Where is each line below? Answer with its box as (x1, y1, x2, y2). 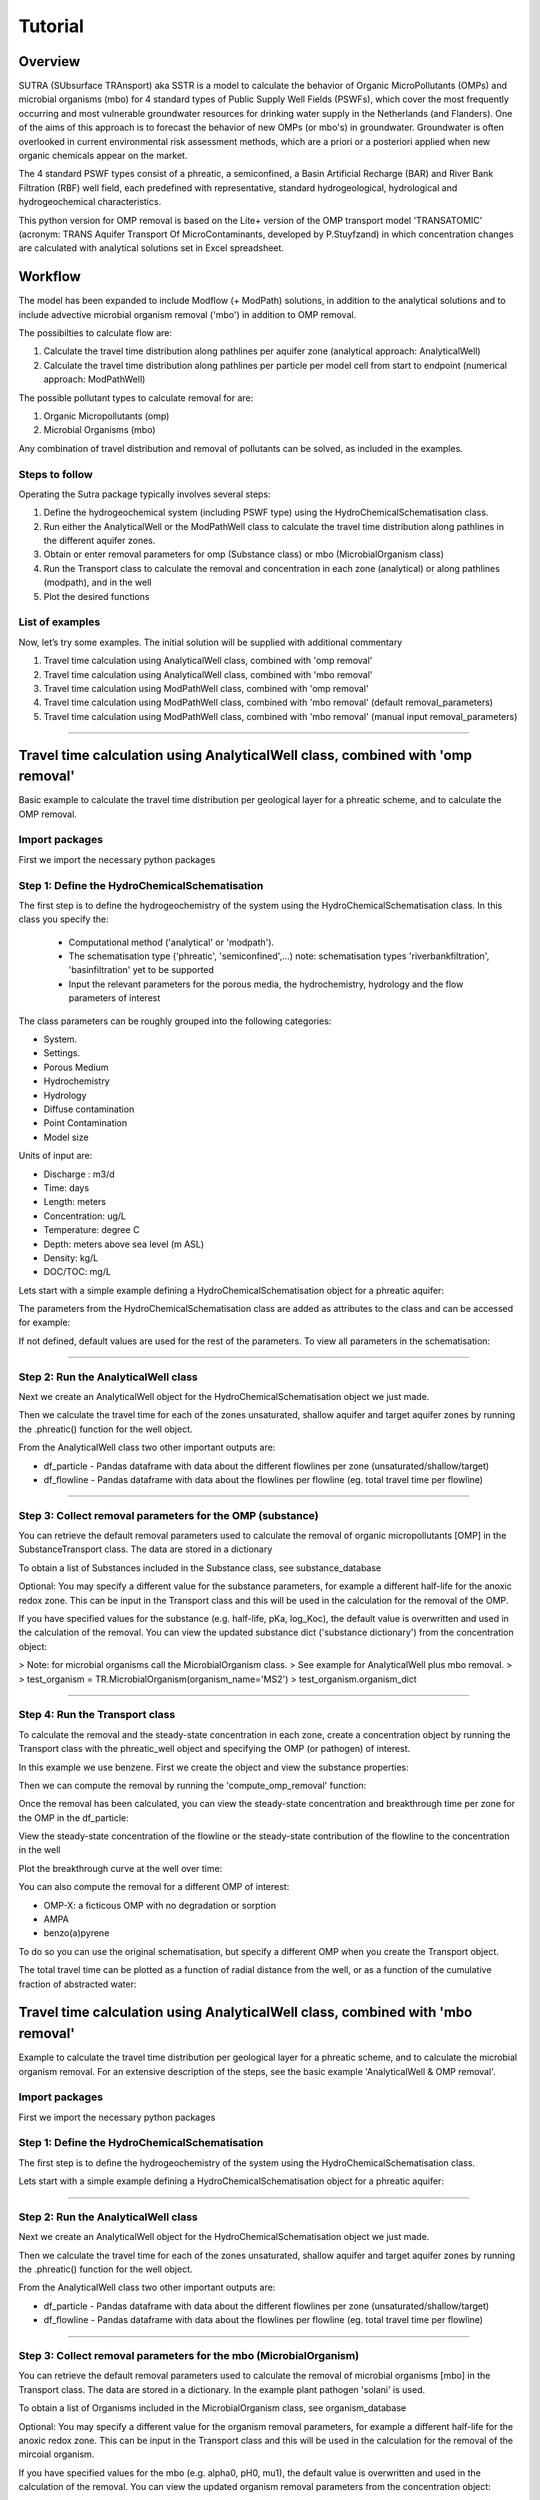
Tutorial (18, 15, 85, 37)
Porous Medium (43, 1061, 109, 1073)
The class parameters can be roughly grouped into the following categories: (18, 1015, 332, 1027)
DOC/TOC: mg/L (43, 1266, 112, 1278)
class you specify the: (18, 913, 109, 925)
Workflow (18, 268, 82, 285)
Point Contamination (43, 1117, 128, 1129)
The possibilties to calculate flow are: (18, 327, 173, 339)
